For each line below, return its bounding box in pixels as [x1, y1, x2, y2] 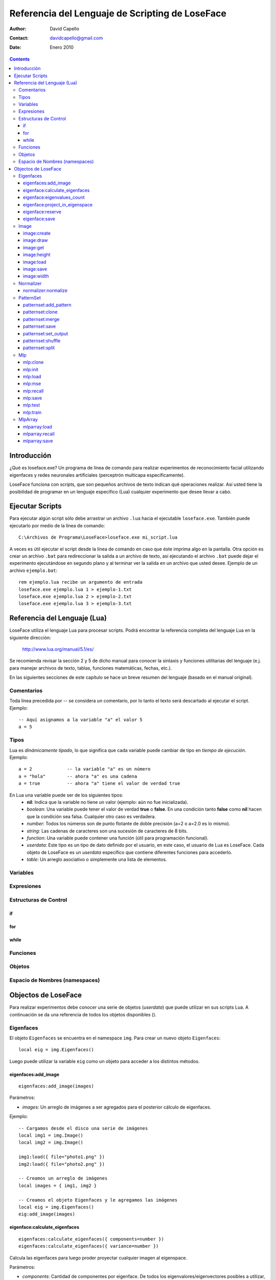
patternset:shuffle [23, 337, 61, 344]
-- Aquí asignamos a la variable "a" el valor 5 [18, 717, 143, 723]
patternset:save [23, 323, 56, 330]
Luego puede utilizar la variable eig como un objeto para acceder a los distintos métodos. [9, 1058, 200, 1064]
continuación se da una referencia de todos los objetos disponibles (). [9, 1011, 157, 1017]
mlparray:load [23, 423, 52, 430]
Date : [9, 44, 21, 51]
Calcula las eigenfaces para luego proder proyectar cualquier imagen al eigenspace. [9, 1254, 188, 1261]
